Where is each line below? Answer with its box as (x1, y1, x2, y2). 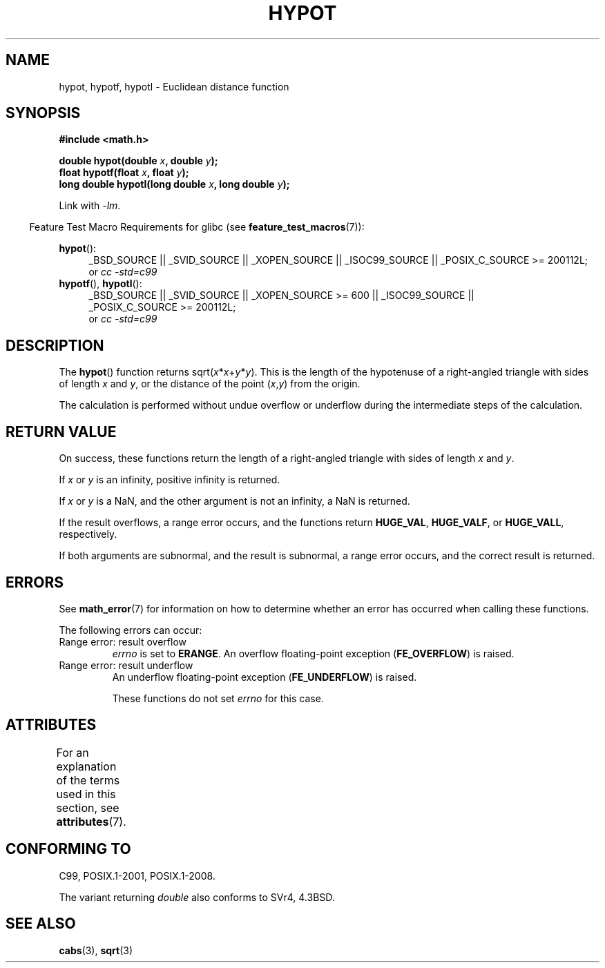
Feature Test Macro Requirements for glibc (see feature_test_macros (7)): (29, 221, 365, 233)
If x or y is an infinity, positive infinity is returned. (59, 474, 280, 486)
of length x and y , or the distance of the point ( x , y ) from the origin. (59, 378, 361, 390)
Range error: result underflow (59, 659, 193, 671)
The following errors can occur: (59, 623, 202, 636)
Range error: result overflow (59, 635, 186, 648)
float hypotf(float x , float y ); (59, 166, 189, 179)
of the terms (56, 773, 120, 787)
